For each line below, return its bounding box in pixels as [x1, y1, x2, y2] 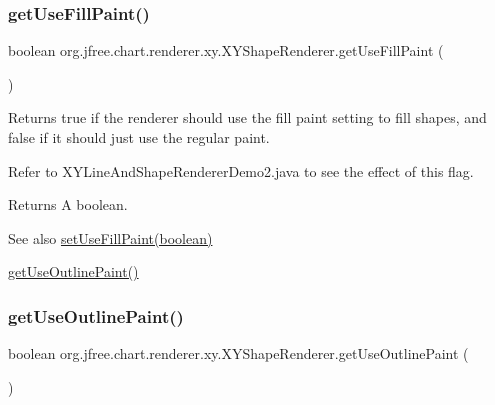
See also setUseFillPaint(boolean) [8, 227, 213, 248]
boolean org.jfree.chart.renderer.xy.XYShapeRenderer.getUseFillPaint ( [8, 40, 444, 61]
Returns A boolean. [8, 194, 128, 215]
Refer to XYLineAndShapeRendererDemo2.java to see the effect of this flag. [8, 160, 474, 181]
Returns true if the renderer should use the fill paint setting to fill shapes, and [8, 107, 487, 128]
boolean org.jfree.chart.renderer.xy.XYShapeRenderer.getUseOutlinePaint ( [8, 343, 469, 364]
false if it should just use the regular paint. [8, 127, 270, 147]
